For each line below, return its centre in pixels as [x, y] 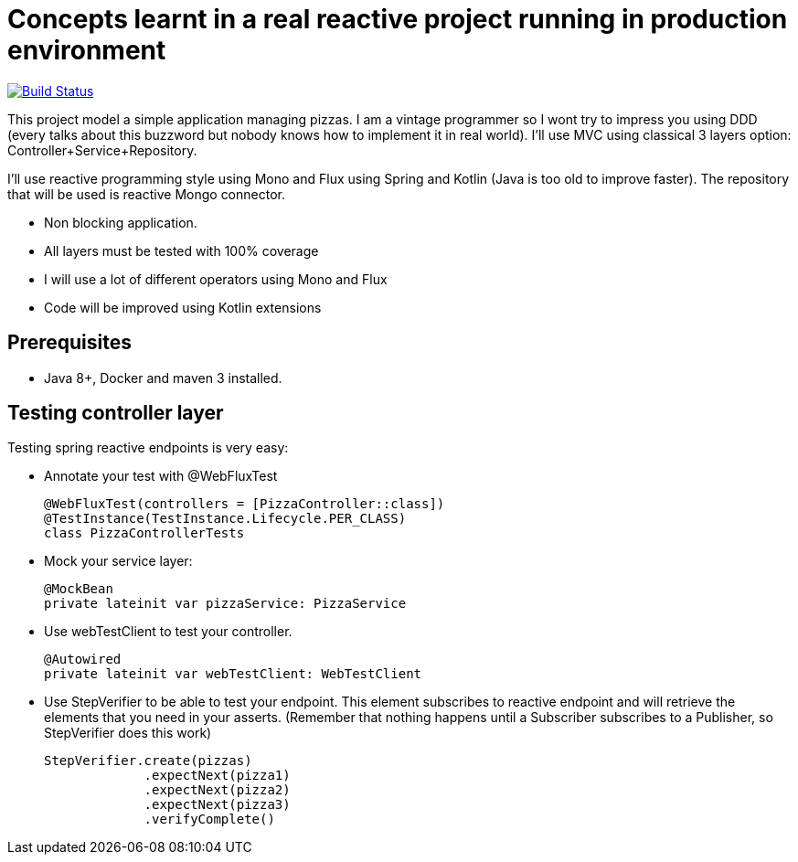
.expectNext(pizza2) [217, 790]
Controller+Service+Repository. [102, 150]
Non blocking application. [121, 222]
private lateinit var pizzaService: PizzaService [225, 604]
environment [87, 50]
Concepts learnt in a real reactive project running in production [398, 19]
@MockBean [79, 589]
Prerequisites [69, 343]
